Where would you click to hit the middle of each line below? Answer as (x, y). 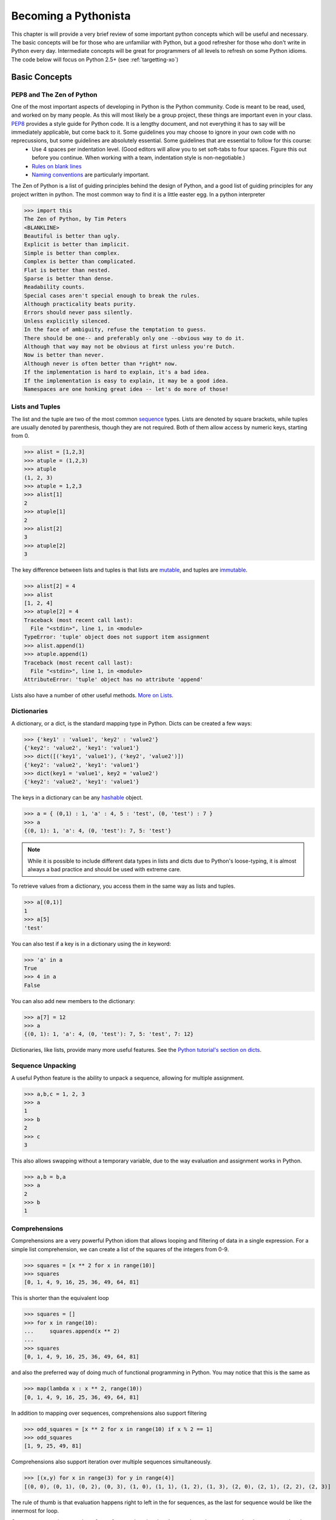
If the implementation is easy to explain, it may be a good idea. (126, 381)
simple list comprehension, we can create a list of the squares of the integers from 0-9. (120, 1249)
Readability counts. (54, 287)
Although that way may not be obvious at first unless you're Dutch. (129, 347)
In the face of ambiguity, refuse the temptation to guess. (115, 330)
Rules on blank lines (57, 166)
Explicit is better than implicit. (77, 244)
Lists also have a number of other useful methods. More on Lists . (92, 696)
